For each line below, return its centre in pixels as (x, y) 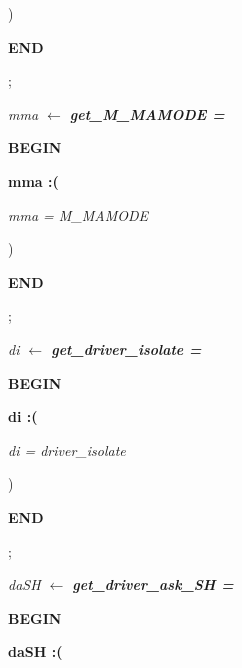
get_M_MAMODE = (147, 113)
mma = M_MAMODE (78, 214)
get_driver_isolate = (126, 348)
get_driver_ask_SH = (153, 584)
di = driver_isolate (67, 449)
